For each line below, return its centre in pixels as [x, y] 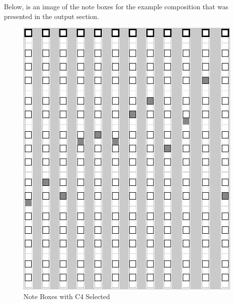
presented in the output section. [52, 16]
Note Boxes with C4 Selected [67, 296]
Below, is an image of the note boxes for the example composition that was [116, 6]
